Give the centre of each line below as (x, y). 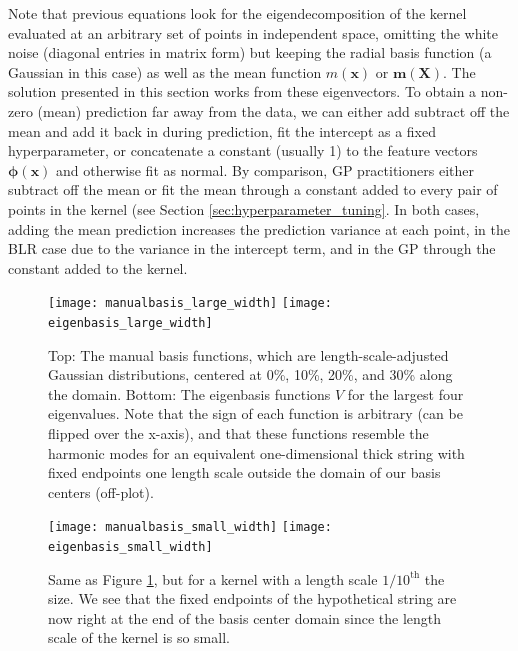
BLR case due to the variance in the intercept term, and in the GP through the (252, 248)
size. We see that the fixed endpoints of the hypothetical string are (252, 598)
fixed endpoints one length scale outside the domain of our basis (244, 472)
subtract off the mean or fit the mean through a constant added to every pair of (253, 189)
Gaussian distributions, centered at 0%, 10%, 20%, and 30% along (250, 374)
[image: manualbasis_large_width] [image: (190, 303)
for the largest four (405, 393)
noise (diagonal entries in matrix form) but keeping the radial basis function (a (250, 52)
